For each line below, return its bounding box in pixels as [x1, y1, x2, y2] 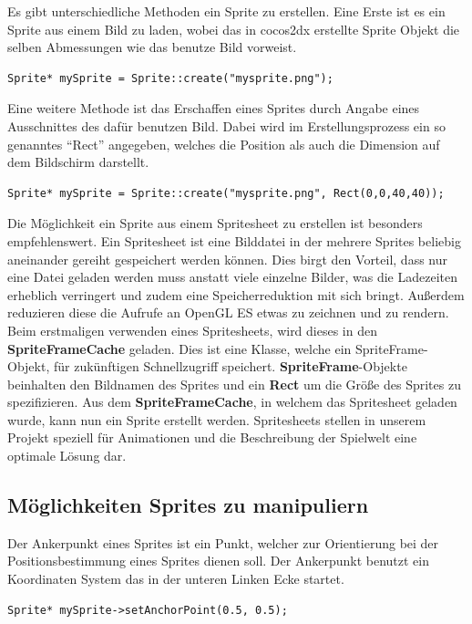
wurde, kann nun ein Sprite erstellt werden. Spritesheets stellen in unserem [7, 410, 426, 429]
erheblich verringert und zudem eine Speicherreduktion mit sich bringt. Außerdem [7, 285, 465, 304]
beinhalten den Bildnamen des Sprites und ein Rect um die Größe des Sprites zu [7, 374, 461, 393]
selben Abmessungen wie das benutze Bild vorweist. [7, 37, 297, 57]
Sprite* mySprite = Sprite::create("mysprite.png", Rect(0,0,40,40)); [7, 186, 445, 200]
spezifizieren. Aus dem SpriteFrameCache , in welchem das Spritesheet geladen [7, 392, 457, 411]
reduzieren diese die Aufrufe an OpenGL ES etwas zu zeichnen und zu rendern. [7, 303, 449, 322]
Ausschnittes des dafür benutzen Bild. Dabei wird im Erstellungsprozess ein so [7, 116, 446, 135]
